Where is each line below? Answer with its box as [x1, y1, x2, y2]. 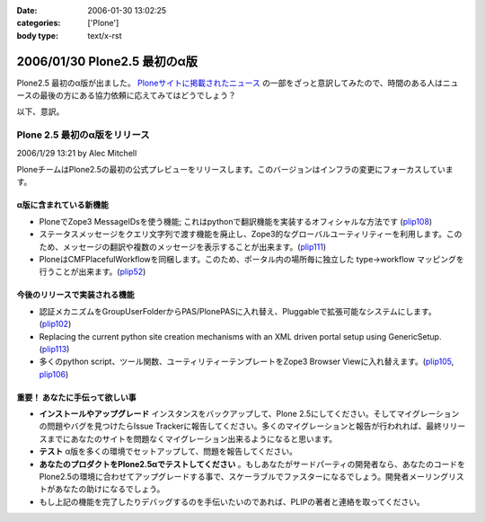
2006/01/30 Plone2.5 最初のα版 [16, 54, 198, 69]
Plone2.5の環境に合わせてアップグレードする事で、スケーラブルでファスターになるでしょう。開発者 [39, 472, 410, 482]
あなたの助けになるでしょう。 [54, 483, 165, 494]
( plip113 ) [39, 343, 70, 354]
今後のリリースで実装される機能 [16, 289, 135, 300]
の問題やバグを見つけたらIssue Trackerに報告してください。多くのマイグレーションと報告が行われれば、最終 [39, 420, 442, 431]
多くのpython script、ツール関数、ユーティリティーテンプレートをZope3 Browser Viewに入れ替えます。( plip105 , [39, 356, 454, 367]
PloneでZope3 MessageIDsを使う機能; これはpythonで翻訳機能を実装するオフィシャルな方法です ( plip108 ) [39, 216, 433, 226]
